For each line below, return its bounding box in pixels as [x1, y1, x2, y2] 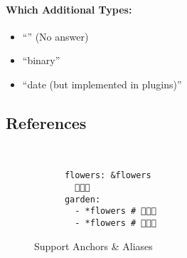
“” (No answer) [22, 29, 89, 43]
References [6, 111, 87, 133]
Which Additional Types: [6, 1, 132, 16]
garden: [64, 194, 101, 205]
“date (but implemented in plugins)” [22, 76, 182, 91]
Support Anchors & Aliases [34, 238, 153, 253]
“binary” [22, 53, 60, 68]
